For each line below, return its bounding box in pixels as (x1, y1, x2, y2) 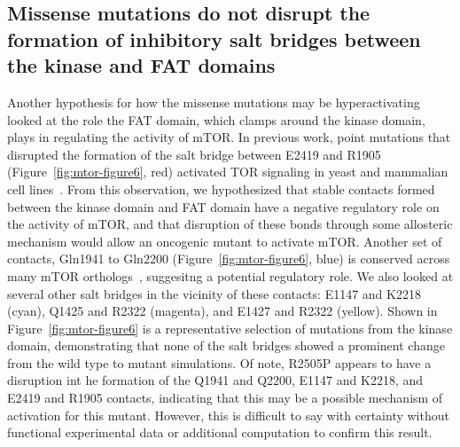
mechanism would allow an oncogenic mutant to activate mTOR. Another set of (7, 231, 442, 250)
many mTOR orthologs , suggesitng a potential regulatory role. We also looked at (7, 266, 454, 285)
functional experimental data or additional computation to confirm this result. (7, 423, 433, 442)
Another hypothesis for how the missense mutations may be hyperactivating (7, 92, 420, 111)
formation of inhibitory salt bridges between (7, 25, 421, 52)
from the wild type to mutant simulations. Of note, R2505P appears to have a (7, 353, 432, 372)
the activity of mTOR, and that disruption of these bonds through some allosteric (7, 215, 453, 233)
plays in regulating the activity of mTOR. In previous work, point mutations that (7, 128, 451, 146)
